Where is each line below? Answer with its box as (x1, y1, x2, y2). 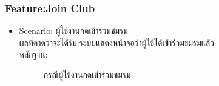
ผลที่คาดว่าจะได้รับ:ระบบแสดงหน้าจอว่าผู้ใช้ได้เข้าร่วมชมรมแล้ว (19, 36, 214, 48)
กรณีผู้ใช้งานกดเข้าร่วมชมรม (43, 68, 131, 81)
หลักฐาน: (19, 48, 48, 61)
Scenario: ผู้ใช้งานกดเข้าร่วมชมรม (19, 24, 128, 37)
